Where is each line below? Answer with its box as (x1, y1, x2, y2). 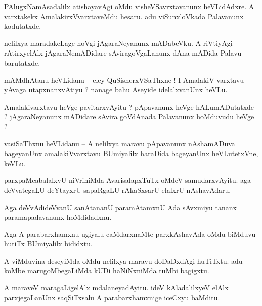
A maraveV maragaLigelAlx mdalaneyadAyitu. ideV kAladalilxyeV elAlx (4, 282, 229, 293)
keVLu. (4, 158, 26, 168)
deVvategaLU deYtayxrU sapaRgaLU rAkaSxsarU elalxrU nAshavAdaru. (4, 184, 231, 195)
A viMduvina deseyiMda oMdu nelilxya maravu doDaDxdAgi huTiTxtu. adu (4, 255, 243, 266)
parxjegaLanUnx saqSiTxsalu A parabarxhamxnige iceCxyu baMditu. (4, 292, 220, 302)
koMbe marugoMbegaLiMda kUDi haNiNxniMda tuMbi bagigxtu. (4, 265, 209, 276)
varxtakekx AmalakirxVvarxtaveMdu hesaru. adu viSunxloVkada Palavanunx (4, 11, 244, 21)
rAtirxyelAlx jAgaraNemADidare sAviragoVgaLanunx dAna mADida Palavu (4, 47, 242, 58)
